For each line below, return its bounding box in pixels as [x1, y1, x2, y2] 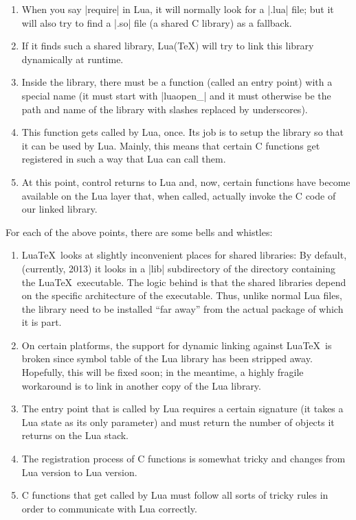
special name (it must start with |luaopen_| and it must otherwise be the [21, 88, 331, 102]
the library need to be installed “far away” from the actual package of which [21, 301, 344, 316]
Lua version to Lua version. [21, 464, 137, 479]
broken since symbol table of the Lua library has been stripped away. [21, 351, 313, 366]
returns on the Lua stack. [21, 428, 129, 442]
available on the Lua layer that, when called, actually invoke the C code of [21, 188, 336, 202]
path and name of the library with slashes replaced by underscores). [21, 102, 308, 116]
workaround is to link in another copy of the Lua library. [21, 378, 261, 392]
